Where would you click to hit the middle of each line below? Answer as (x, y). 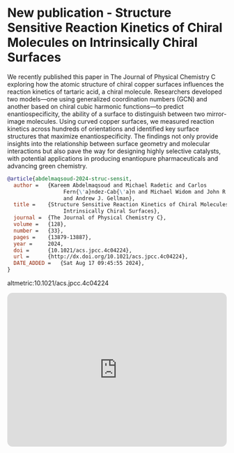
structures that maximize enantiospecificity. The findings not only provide (113, 136)
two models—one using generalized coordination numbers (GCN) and (107, 99)
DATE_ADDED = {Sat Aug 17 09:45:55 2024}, (79, 264)
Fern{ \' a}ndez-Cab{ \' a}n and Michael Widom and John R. (146, 192)
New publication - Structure (89, 13)
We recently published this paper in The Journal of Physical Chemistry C (111, 77)
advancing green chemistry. (47, 166)
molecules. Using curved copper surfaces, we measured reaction (120, 121)
